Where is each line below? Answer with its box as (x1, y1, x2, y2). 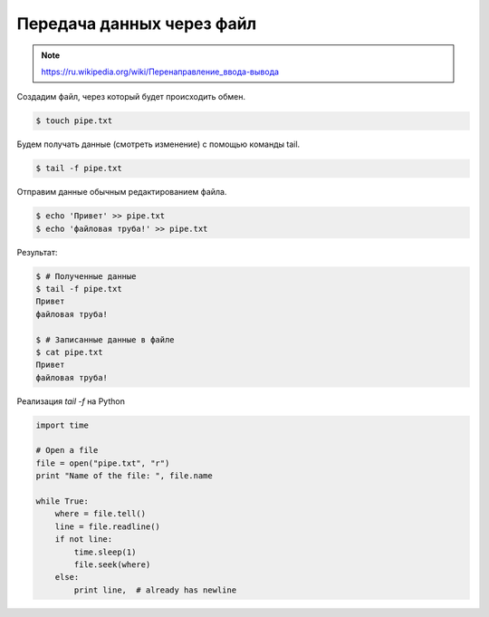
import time (35, 419, 90, 430)
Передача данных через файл (16, 14, 257, 34)
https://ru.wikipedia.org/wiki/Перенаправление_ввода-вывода (41, 66, 280, 77)
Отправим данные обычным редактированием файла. (16, 187, 227, 198)
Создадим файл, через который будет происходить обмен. (16, 92, 246, 102)
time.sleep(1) (73, 546, 137, 557)
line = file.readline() (54, 521, 160, 532)
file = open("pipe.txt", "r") (35, 458, 170, 468)
